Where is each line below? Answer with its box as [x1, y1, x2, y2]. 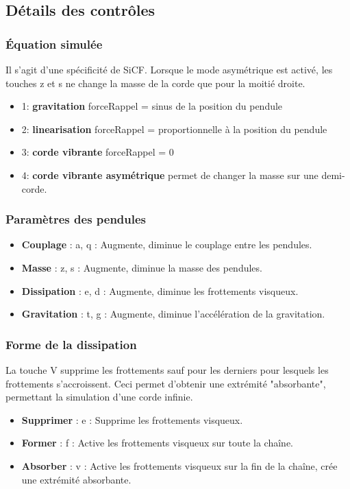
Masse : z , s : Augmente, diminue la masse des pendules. [21, 260, 262, 274]
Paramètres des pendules [5, 211, 147, 228]
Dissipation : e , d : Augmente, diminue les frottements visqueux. [21, 283, 299, 298]
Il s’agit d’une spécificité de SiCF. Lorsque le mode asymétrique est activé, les [5, 62, 333, 76]
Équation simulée [5, 35, 103, 52]
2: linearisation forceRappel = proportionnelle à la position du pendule [21, 121, 327, 136]
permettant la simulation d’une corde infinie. [5, 390, 193, 404]
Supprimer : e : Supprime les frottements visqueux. [21, 412, 243, 427]
